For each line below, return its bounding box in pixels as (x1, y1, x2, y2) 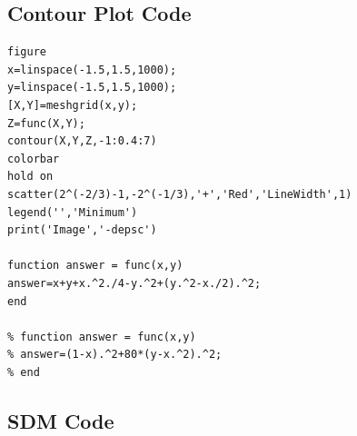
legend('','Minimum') (7, 205, 138, 219)
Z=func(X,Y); (7, 116, 85, 130)
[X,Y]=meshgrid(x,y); (7, 98, 138, 112)
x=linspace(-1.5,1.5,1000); (7, 63, 177, 76)
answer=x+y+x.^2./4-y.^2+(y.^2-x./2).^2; (7, 276, 262, 290)
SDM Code (7, 406, 114, 434)
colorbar (7, 152, 60, 165)
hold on (7, 170, 54, 183)
